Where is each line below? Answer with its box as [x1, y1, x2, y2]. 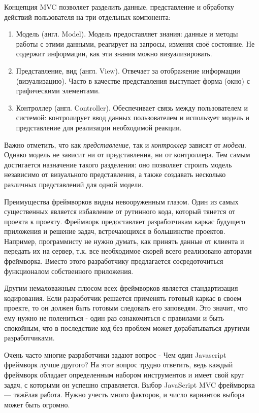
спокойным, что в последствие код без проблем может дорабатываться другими [4, 322, 250, 333]
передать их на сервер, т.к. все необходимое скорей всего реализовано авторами [4, 246, 252, 256]
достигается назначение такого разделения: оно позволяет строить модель [4, 159, 232, 169]
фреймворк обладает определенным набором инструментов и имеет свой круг [4, 369, 244, 380]
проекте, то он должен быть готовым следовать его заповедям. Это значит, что [4, 302, 248, 313]
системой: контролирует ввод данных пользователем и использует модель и [16, 112, 250, 123]
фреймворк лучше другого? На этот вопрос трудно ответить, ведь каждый [4, 359, 233, 370]
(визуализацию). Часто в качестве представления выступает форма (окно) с [16, 75, 250, 86]
